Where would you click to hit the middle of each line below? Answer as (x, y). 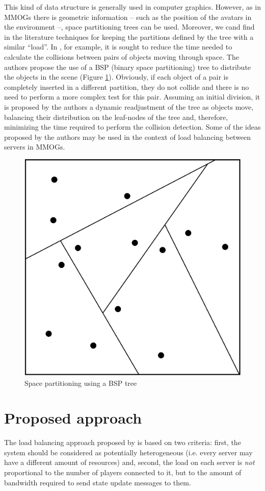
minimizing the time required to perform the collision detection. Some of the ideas (132, 127)
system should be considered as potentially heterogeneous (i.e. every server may (128, 452)
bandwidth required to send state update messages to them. (98, 482)
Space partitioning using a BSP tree (81, 383)
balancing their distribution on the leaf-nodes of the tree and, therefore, (116, 117)
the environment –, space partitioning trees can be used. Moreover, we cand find (129, 27)
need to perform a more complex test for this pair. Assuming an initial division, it (132, 97)
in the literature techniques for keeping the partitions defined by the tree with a (129, 36)
